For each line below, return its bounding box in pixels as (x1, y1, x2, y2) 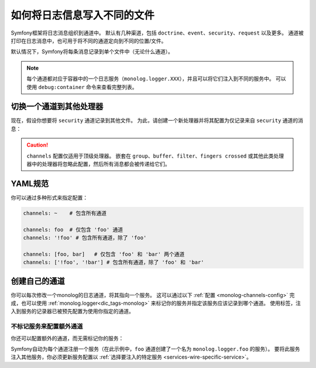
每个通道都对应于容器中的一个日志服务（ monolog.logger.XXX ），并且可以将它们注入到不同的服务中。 (26, 75, 274, 82)
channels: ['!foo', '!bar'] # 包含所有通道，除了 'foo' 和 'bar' (23, 259, 204, 266)
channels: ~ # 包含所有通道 (23, 210, 107, 216)
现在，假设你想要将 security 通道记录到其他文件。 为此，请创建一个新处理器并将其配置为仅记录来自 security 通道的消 (11, 117, 304, 124)
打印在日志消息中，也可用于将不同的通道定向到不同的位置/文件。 (11, 37, 167, 44)
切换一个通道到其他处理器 (11, 101, 104, 111)
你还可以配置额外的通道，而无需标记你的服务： (11, 335, 124, 342)
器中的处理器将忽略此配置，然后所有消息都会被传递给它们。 (26, 160, 170, 167)
